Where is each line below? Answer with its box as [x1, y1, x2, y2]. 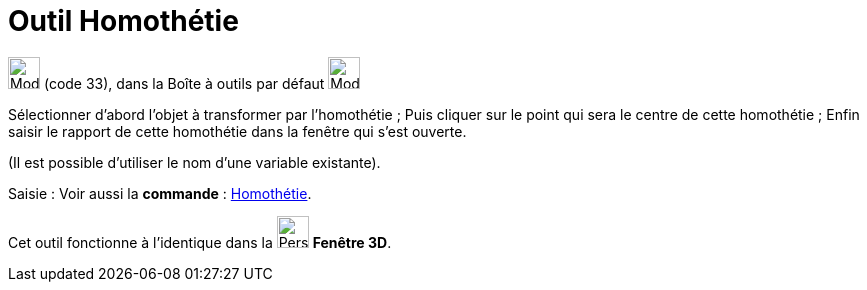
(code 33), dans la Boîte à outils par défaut [43, 74, 325, 92]
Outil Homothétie [8, 4, 239, 38]
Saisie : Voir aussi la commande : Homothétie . [8, 184, 312, 202]
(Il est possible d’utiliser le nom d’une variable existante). [8, 153, 381, 171]
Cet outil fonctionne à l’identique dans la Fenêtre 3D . [8, 233, 392, 251]
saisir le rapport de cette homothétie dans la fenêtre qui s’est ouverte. [8, 122, 467, 140]
